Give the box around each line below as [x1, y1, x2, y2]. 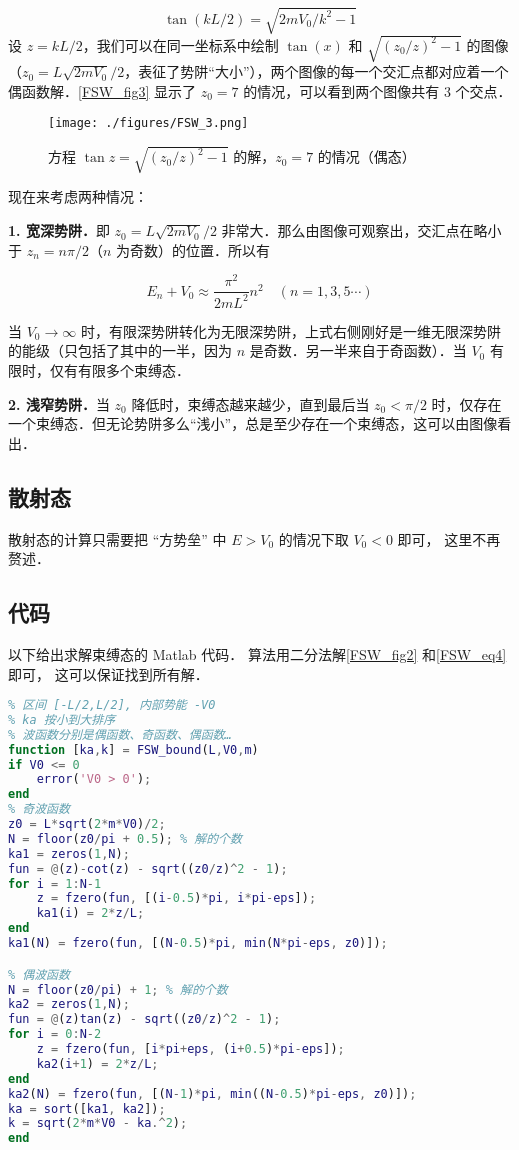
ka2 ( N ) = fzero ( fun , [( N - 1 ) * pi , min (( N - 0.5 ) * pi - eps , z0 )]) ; [8, 1086, 417, 1101]
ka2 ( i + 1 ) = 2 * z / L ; [36, 1056, 159, 1071]
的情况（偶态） [317, 146, 416, 167]
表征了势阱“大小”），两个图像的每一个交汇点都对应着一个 [138, 61, 509, 82]
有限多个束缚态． [77, 359, 190, 380]
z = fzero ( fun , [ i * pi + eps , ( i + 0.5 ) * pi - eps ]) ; [36, 1042, 345, 1056]
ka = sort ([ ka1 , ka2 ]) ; [8, 1101, 166, 1116]
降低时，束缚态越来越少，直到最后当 [131, 393, 370, 414]
